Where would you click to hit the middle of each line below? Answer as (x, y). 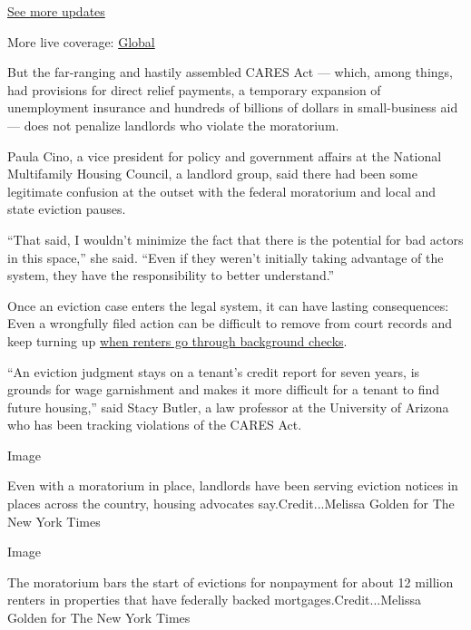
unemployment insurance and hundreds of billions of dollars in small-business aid (233, 107)
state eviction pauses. (67, 209)
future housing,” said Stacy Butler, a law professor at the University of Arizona (228, 407)
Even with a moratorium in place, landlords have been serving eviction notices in (233, 485)
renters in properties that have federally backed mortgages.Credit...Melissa (215, 600)
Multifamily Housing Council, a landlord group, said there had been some (212, 174)
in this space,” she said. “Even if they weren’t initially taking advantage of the (226, 257)
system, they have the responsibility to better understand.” (171, 275)
